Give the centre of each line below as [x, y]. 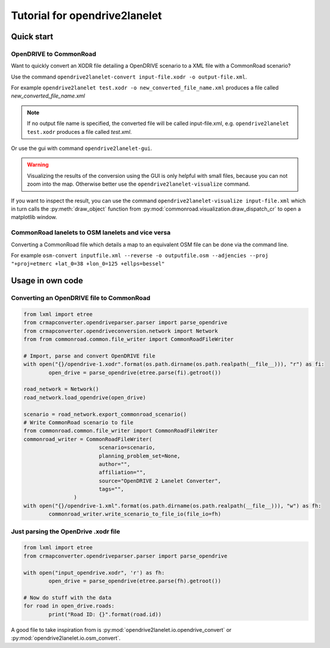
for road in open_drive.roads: [69, 606]
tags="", [111, 489]
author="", [114, 464]
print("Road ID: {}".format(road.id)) [105, 614]
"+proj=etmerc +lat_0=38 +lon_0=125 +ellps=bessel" [88, 264]
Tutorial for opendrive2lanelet [87, 15]
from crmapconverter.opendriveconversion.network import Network [121, 331]
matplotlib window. [34, 217]
